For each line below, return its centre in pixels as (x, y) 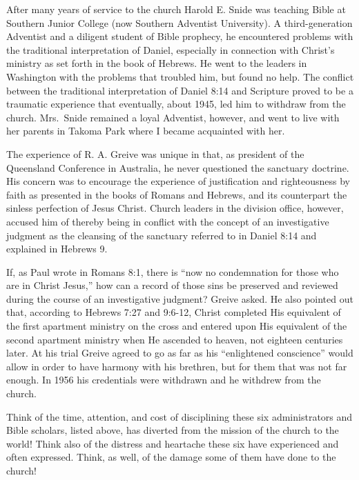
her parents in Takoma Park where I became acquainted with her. (146, 131)
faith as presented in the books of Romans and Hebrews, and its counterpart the (177, 194)
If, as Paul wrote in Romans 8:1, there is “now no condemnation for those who (173, 271)
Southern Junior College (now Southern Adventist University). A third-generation (179, 22)
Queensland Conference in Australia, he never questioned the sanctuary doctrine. (178, 167)
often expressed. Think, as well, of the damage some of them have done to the (171, 457)
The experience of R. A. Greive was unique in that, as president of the (155, 153)
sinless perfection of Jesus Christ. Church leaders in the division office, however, (175, 208)
